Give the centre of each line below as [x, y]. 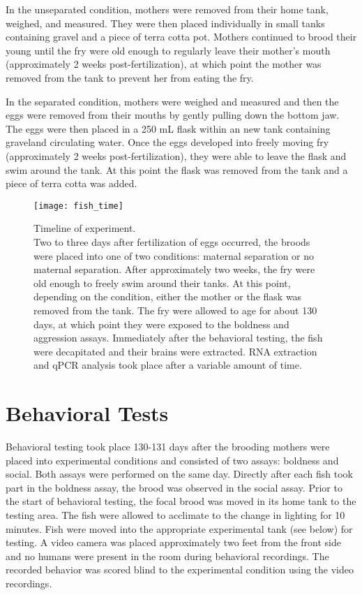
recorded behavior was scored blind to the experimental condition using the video [180, 570]
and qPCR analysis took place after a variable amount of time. [168, 365]
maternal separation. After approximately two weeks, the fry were [174, 269]
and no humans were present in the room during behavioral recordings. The [167, 556]
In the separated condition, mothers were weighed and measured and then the [172, 101]
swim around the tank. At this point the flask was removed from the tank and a [177, 169]
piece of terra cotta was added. [71, 183]
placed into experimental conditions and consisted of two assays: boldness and [172, 460]
